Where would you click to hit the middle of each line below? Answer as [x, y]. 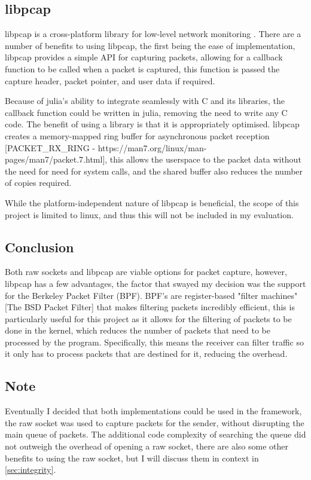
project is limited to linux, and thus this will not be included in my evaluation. [149, 214]
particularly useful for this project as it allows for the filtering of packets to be [148, 318]
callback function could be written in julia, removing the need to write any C [146, 112]
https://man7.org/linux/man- [152, 147]
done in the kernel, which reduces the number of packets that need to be [138, 330]
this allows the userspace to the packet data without [205, 159]
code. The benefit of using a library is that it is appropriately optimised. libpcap [152, 124]
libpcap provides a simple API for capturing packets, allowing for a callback [144, 57]
